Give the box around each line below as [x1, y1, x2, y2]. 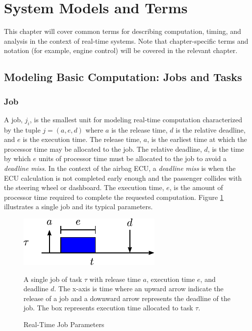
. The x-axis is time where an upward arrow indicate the [54, 283, 224, 294]
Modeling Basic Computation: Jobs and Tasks [4, 69, 242, 84]
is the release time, [111, 124, 168, 135]
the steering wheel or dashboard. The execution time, [4, 182, 164, 193]
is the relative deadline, [176, 124, 246, 135]
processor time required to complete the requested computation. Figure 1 [4, 192, 224, 202]
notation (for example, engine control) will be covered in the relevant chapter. [4, 45, 238, 55]
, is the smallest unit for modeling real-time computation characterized [29, 114, 242, 124]
